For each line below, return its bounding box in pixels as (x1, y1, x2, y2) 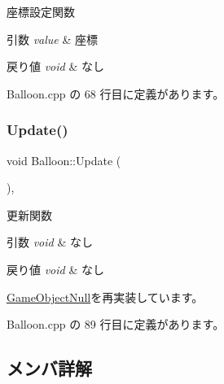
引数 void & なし (7, 233, 93, 251)
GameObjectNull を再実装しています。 (7, 288, 204, 305)
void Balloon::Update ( (7, 151, 121, 168)
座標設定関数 (7, 3, 75, 20)
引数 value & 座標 (7, 30, 99, 47)
